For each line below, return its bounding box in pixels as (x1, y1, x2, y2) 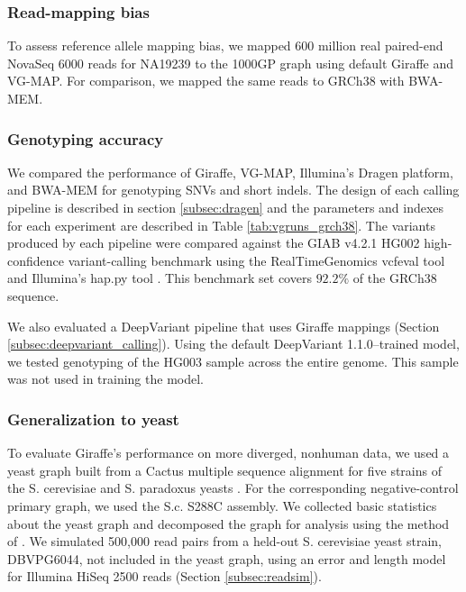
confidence (7, 250, 64, 269)
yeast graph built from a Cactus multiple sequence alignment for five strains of (7, 460, 442, 479)
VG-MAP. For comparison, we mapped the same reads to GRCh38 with (7, 71, 405, 90)
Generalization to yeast (7, 407, 179, 430)
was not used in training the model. (7, 369, 204, 388)
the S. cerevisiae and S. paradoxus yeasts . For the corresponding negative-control (7, 478, 459, 497)
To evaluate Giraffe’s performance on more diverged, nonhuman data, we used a (7, 443, 450, 462)
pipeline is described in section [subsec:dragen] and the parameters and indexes (7, 198, 444, 216)
